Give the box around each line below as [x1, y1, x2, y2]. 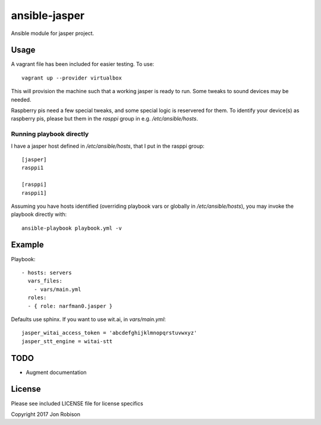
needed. [11, 96, 32, 103]
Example [11, 240, 44, 250]
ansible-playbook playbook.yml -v [21, 224, 122, 231]
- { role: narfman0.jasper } [27, 303, 113, 309]
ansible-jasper [11, 9, 85, 22]
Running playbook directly [11, 130, 89, 138]
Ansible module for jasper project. [11, 30, 95, 37]
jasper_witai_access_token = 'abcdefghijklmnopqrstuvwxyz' [21, 329, 197, 337]
